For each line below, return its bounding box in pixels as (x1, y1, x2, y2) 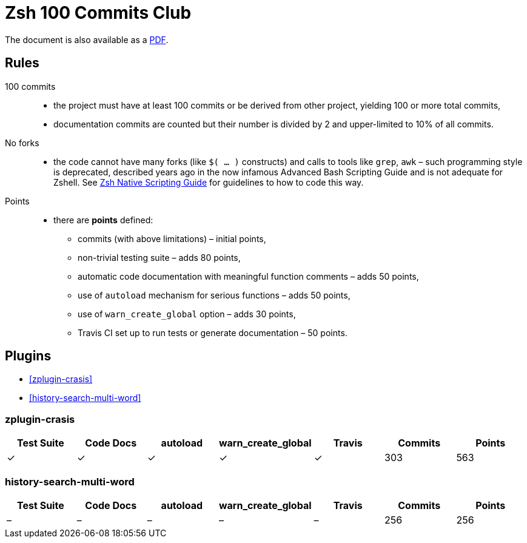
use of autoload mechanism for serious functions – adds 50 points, (78, 289, 351, 300)
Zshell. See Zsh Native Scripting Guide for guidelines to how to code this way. (53, 177, 364, 187)
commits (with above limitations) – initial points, (78, 233, 266, 244)
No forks (5, 137, 39, 148)
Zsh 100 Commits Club (5, 2, 192, 23)
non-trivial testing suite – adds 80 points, (78, 252, 241, 263)
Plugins (5, 348, 52, 364)
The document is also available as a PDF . (5, 34, 169, 45)
